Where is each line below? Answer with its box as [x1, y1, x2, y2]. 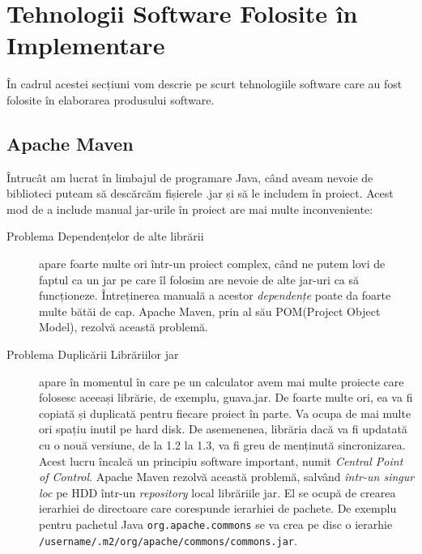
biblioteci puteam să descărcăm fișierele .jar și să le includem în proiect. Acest [6, 185, 394, 202]
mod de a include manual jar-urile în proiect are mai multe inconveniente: [6, 200, 373, 217]
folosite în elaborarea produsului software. [6, 91, 215, 108]
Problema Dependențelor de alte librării [6, 228, 204, 245]
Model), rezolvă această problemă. [39, 318, 208, 335]
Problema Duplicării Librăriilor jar [6, 346, 179, 363]
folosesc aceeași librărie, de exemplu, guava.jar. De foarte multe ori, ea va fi [39, 389, 413, 406]
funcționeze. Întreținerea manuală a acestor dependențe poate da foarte [39, 287, 391, 304]
